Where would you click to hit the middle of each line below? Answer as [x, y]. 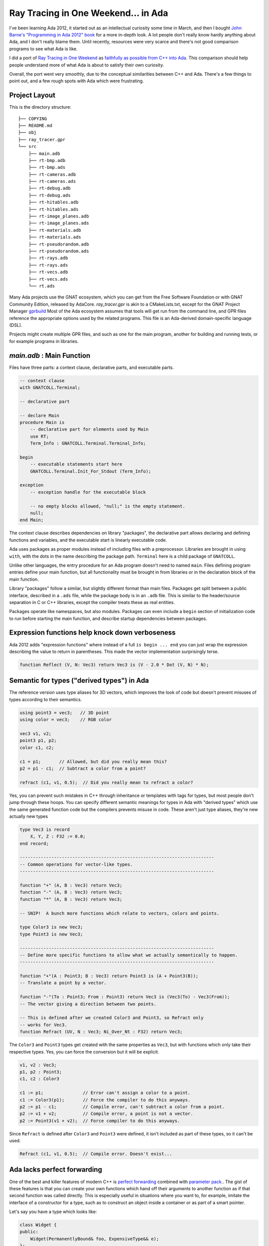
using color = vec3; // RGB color [66, 720]
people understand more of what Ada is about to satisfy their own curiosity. [87, 65]
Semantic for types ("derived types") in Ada [79, 681]
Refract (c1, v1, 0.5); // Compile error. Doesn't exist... [96, 1154]
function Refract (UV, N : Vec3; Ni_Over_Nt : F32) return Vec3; [101, 1032]
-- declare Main [40, 415]
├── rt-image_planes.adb [59, 216]
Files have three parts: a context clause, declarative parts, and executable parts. [91, 367]
